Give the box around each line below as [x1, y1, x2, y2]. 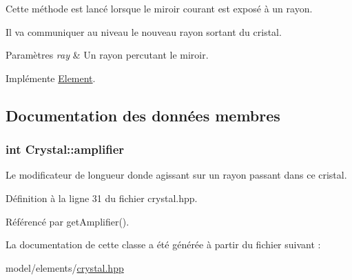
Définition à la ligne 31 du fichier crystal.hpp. [6, 190, 198, 205]
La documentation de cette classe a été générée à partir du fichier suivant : [6, 237, 321, 252]
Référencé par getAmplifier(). [6, 214, 130, 228]
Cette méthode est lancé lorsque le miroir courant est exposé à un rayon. [6, 1, 313, 15]
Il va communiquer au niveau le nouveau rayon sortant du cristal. [6, 24, 282, 39]
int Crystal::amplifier [6, 141, 125, 158]
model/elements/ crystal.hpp [6, 260, 124, 274]
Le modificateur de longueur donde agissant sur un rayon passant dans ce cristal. [6, 168, 347, 182]
